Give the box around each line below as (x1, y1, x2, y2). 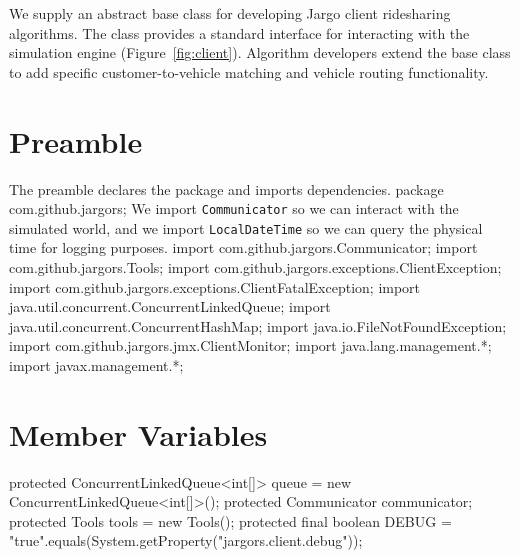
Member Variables (9, 413, 268, 454)
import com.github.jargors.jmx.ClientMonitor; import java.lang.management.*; (9, 335, 492, 356)
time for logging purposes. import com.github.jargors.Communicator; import (9, 237, 478, 258)
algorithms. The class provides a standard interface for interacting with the (9, 22, 470, 43)
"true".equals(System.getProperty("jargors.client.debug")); (9, 530, 363, 551)
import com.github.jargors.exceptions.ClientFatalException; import (9, 276, 421, 297)
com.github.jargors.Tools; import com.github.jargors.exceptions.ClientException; (9, 257, 502, 277)
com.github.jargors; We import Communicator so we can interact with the (9, 198, 459, 219)
